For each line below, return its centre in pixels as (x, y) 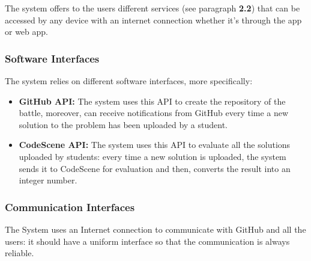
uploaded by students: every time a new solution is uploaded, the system (152, 156)
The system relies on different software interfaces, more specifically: (129, 81)
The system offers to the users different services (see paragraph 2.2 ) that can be (152, 8)
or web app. (26, 32)
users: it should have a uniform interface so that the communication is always (147, 241)
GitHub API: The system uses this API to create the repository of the (152, 101)
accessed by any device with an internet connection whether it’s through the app (153, 20)
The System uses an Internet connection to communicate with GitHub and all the (155, 229)
